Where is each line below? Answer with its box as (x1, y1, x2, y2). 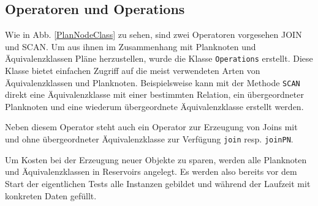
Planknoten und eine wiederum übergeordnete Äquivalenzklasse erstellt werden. (5, 100, 304, 112)
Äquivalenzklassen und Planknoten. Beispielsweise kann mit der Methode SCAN (5, 76, 300, 89)
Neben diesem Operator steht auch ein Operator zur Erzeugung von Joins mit (5, 120, 298, 133)
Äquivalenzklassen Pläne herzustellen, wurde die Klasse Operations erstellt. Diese (5, 52, 313, 65)
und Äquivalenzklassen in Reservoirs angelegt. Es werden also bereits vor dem (5, 165, 297, 178)
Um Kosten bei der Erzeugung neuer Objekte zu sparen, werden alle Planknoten (5, 153, 307, 166)
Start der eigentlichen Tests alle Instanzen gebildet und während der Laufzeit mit (5, 177, 311, 189)
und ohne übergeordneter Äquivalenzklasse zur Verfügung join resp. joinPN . (5, 133, 293, 145)
